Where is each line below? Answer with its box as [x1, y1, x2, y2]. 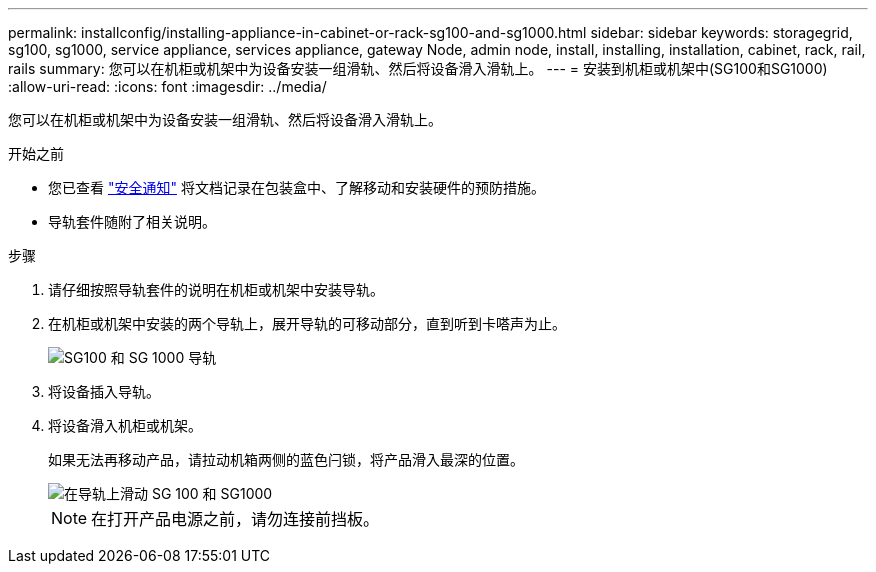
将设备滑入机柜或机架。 [48, 417, 202, 434]
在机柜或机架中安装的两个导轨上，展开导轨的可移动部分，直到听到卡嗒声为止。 [48, 315, 566, 332]
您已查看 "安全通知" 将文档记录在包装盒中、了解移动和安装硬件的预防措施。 [48, 179, 545, 196]
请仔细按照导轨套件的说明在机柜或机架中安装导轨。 [48, 281, 384, 298]
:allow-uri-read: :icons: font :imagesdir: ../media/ [8, 78, 327, 95]
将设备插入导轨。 [48, 383, 160, 400]
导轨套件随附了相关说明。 [48, 213, 216, 230]
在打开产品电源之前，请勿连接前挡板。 [91, 509, 380, 529]
